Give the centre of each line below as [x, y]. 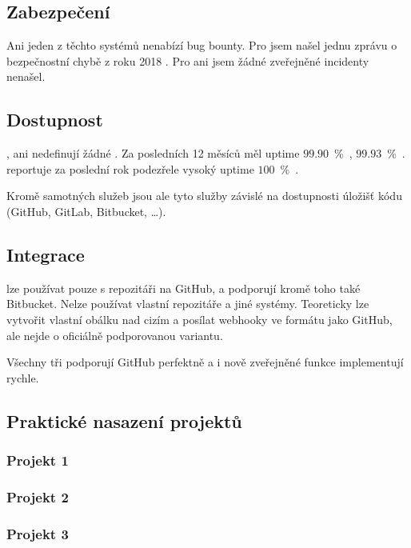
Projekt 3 [38, 533]
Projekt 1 [38, 460]
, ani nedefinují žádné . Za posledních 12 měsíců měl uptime [153, 153]
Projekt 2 [38, 496]
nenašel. [26, 76]
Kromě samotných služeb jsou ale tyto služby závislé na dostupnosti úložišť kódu [204, 196]
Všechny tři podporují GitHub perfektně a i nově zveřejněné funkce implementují [205, 362]
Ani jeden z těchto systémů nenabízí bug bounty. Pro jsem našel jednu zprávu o [202, 45]
